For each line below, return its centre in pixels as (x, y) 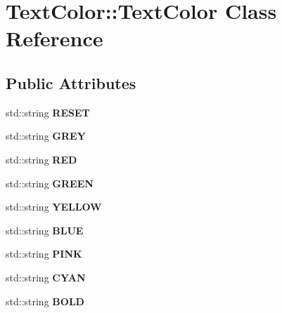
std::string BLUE (45, 230)
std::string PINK (44, 254)
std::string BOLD (45, 301)
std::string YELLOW (54, 207)
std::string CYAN (46, 277)
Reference (55, 38)
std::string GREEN (50, 183)
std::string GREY (46, 136)
